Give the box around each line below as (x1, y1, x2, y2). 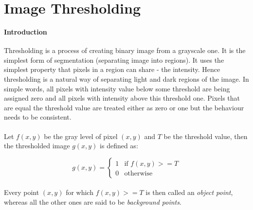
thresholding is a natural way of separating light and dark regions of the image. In (4, 73, 249, 84)
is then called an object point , (145, 187, 233, 197)
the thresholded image (4, 140, 70, 151)
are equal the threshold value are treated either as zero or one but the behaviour (4, 102, 244, 112)
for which (66, 187, 93, 197)
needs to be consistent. (4, 112, 72, 122)
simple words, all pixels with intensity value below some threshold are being (4, 83, 230, 93)
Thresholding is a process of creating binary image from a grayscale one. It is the (4, 45, 246, 55)
